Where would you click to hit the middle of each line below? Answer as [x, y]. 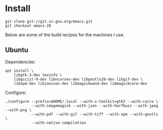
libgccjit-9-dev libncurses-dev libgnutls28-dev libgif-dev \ [78, 79]
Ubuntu [17, 50]
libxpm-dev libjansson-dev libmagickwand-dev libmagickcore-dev [81, 83]
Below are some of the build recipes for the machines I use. [65, 35]
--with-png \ [18, 110]
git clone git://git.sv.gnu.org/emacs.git [49, 21]
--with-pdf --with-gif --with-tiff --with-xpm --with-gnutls [95, 114]
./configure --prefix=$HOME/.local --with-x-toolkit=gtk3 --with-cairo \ [82, 101]
